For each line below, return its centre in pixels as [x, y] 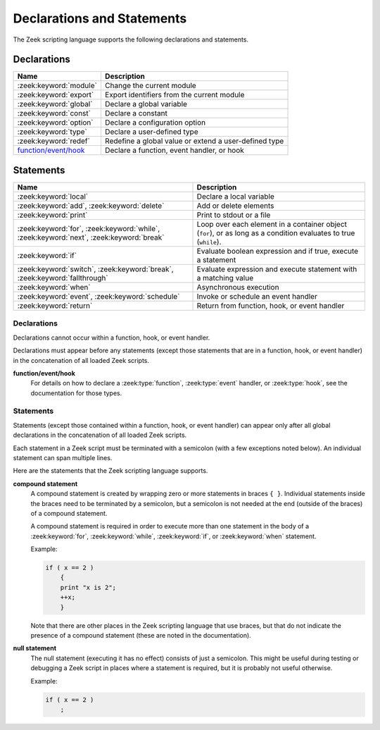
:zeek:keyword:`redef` [54, 141]
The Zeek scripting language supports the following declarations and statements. [131, 39]
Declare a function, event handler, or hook [174, 150]
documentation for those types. [76, 393]
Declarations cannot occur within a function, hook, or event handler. [112, 338]
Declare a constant [136, 113]
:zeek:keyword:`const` [54, 113]
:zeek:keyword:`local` [52, 196]
